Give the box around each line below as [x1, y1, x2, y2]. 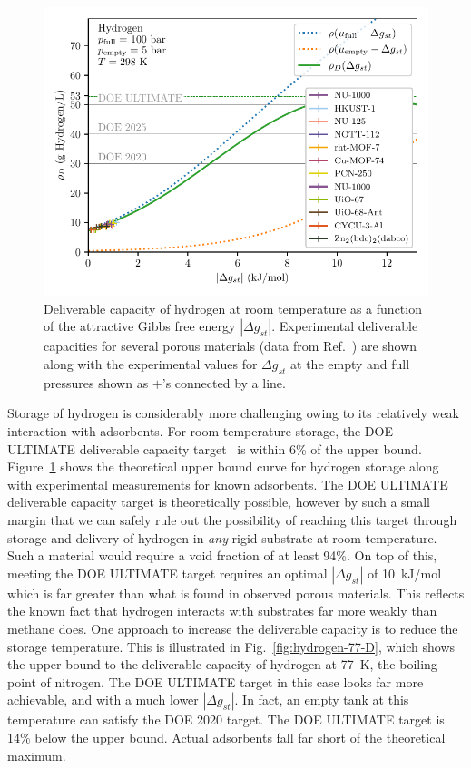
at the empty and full [290, 355, 410, 374]
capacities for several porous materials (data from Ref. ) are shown [44, 336, 417, 355]
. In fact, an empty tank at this [234, 690, 409, 709]
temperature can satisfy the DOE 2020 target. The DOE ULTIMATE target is [7, 710, 445, 729]
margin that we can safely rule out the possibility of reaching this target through [7, 510, 457, 530]
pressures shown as [44, 373, 149, 392]
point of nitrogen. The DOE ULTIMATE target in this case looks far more [7, 672, 424, 691]
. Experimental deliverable [271, 316, 418, 335]
